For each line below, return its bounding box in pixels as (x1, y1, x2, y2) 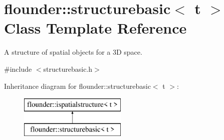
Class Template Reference (4, 18, 187, 38)
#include (4, 63, 32, 74)
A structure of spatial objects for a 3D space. (4, 47, 142, 57)
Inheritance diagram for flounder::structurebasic (4, 80, 151, 91)
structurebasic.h (43, 63, 93, 74)
